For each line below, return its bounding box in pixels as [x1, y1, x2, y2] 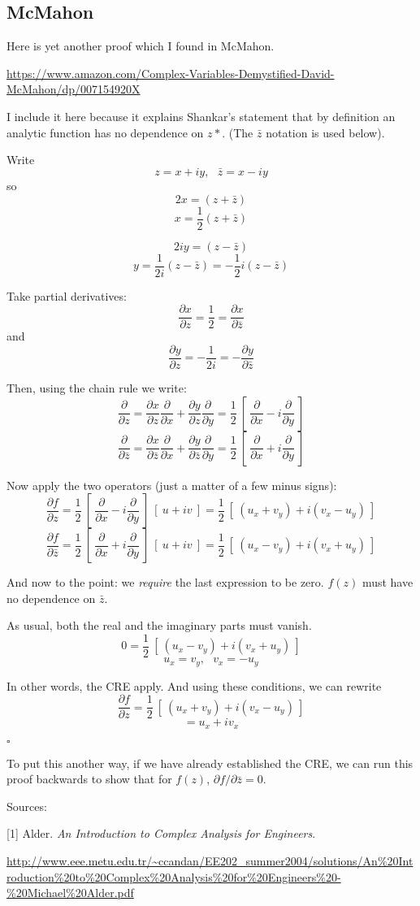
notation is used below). [266, 124, 385, 141]
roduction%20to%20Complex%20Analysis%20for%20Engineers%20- [6, 868, 341, 885]
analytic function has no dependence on [6, 124, 204, 141]
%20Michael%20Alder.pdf [6, 884, 134, 901]
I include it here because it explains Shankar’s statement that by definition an [6, 107, 396, 124]
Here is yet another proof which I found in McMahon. [6, 37, 275, 54]
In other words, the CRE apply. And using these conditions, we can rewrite [6, 677, 382, 694]
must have [362, 574, 414, 591]
